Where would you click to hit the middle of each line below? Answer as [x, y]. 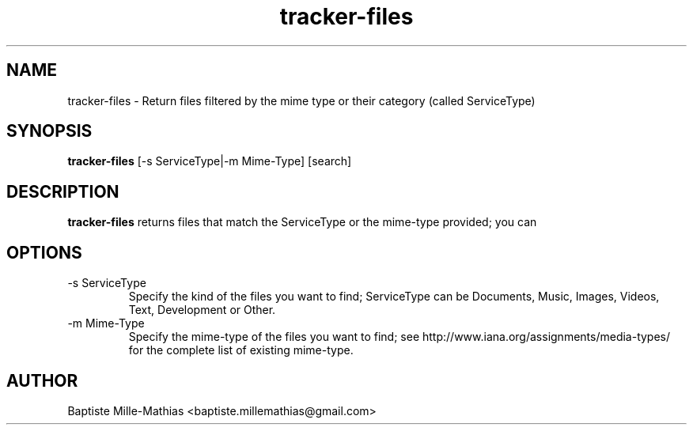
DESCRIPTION [63, 191]
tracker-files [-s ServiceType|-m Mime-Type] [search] [210, 161]
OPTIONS [44, 252]
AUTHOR [42, 380]
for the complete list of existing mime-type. [241, 350]
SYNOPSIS [49, 131]
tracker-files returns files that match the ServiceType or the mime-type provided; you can [302, 222]
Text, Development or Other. [202, 310]
